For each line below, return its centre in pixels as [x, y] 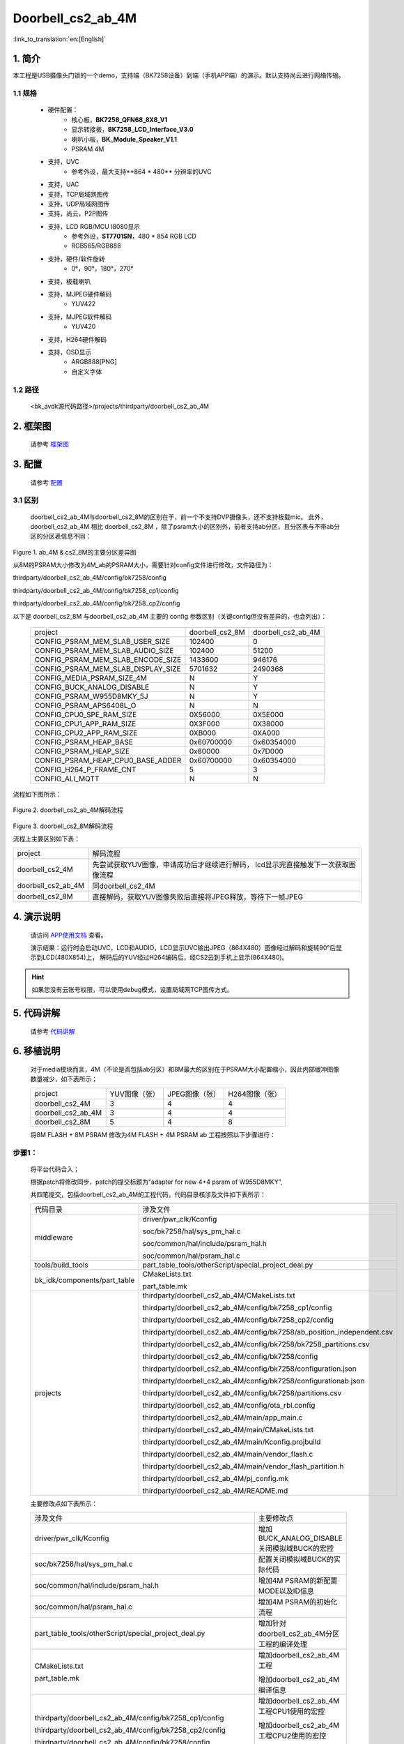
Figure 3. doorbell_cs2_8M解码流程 [63, 826]
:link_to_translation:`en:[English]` [60, 39]
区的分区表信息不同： [61, 536]
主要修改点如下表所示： [64, 1503]
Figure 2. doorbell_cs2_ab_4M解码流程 [68, 810]
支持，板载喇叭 [69, 281]
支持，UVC [63, 162]
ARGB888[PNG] [94, 362]
